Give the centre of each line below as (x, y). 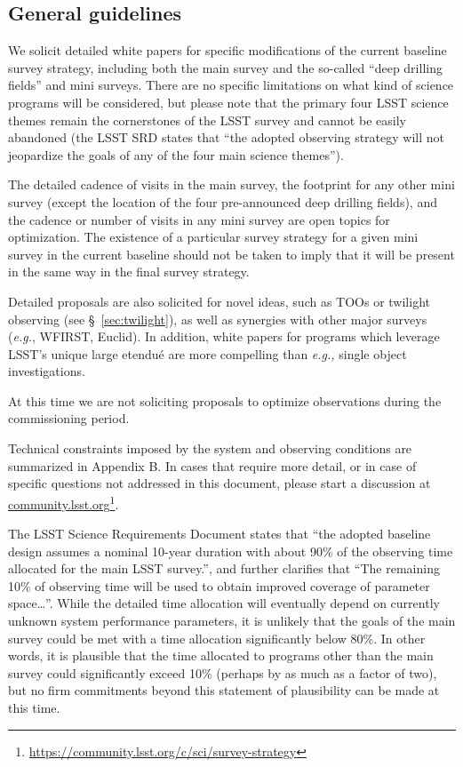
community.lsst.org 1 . (64, 502)
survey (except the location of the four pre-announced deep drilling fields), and (223, 201)
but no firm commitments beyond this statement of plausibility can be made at (224, 690)
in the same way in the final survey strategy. (129, 272)
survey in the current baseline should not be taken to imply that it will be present (231, 254)
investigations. (47, 371)
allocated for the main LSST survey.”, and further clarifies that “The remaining (224, 568)
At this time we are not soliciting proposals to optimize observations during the (225, 400)
